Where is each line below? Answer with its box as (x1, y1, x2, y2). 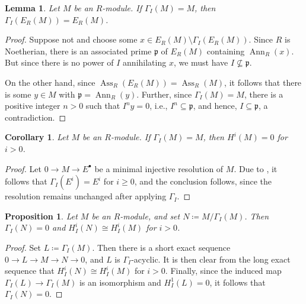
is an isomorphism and (79, 276, 161, 288)
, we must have (173, 56, 228, 69)
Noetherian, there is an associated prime (5, 44, 152, 57)
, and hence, (193, 99, 237, 112)
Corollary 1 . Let (5, 131, 69, 143)
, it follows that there (224, 76, 302, 88)
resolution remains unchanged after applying (5, 190, 167, 202)
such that (85, 99, 120, 112)
